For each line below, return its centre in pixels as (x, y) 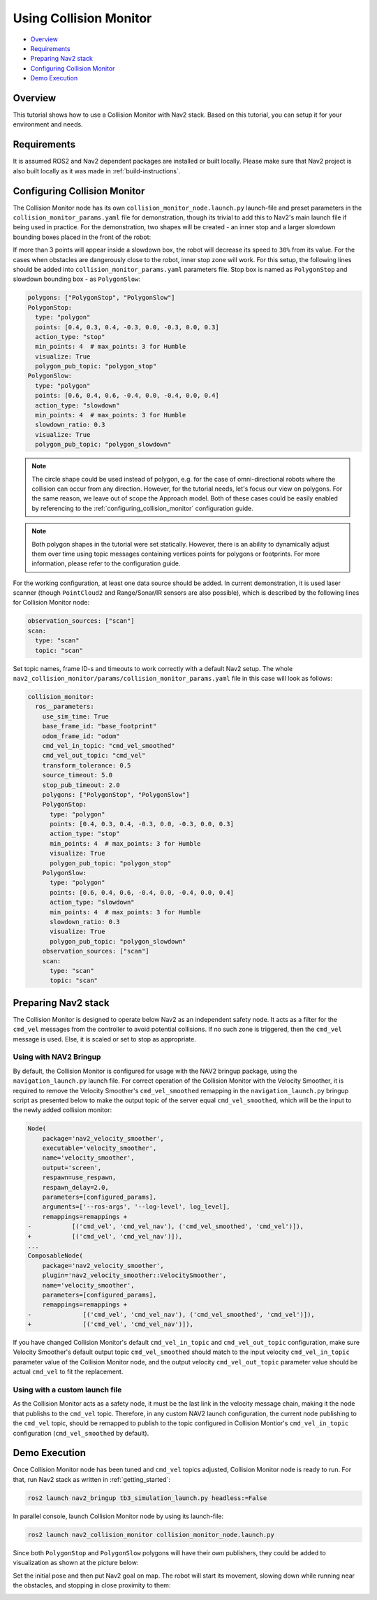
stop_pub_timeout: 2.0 (81, 785)
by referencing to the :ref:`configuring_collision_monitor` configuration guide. (143, 508)
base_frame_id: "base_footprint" (99, 726)
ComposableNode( (56, 1256)
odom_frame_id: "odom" (81, 736)
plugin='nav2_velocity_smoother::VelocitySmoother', (134, 1275)
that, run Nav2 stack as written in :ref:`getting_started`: (92, 1479)
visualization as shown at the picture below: (76, 1563)
